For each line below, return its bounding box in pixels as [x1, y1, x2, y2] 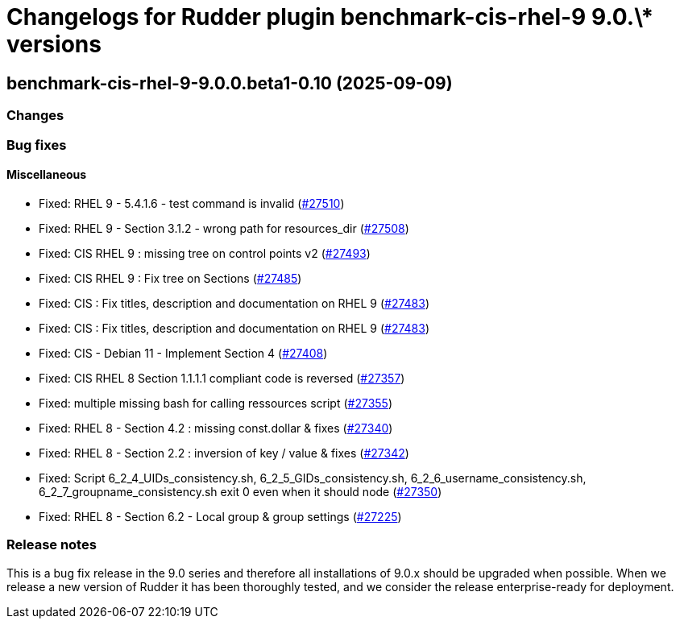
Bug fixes [6, 136, 67, 153]
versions [6, 31, 102, 58]
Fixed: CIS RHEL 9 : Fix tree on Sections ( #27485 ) [39, 271, 302, 285]
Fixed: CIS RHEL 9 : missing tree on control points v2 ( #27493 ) [39, 246, 371, 260]
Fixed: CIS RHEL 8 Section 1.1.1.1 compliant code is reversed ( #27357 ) [39, 370, 405, 385]
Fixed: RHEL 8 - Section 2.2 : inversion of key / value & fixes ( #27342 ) [39, 445, 409, 460]
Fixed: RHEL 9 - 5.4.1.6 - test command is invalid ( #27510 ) [39, 196, 345, 210]
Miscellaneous [6, 168, 87, 182]
